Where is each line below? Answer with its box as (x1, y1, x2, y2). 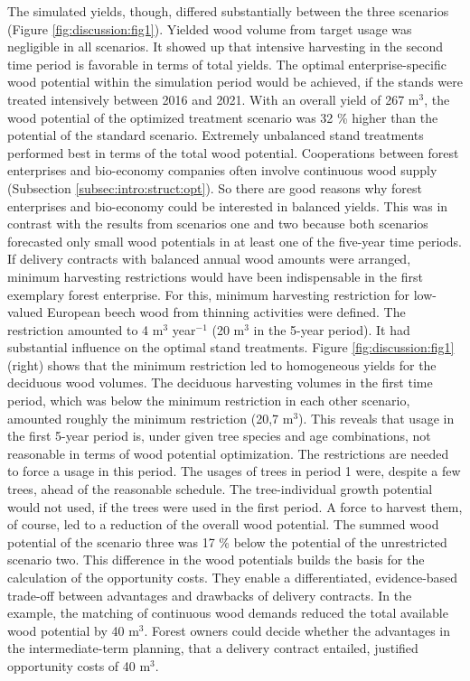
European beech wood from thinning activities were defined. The (46, 303, 406, 322)
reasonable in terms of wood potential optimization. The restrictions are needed (7, 443, 449, 462)
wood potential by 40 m (7, 620, 139, 639)
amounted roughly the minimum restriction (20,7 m (7, 408, 294, 427)
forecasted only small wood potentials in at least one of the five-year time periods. (7, 231, 462, 250)
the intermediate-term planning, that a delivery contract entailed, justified (7, 639, 418, 658)
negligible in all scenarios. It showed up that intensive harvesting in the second (7, 37, 443, 56)
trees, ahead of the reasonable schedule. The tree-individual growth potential (7, 480, 433, 499)
